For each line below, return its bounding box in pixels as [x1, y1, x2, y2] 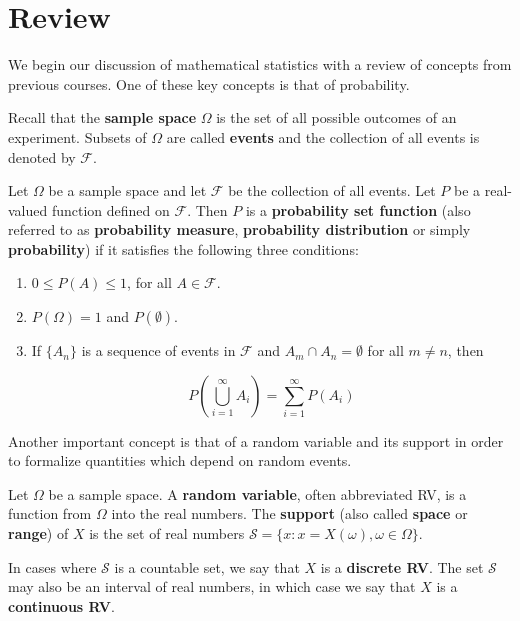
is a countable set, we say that [114, 556, 300, 577]
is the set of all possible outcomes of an [216, 107, 457, 128]
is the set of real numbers [89, 523, 245, 544]
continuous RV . [8, 595, 115, 616]
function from [8, 503, 92, 524]
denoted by [8, 146, 76, 167]
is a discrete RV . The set [320, 556, 484, 577]
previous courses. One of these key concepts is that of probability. [8, 73, 410, 94]
